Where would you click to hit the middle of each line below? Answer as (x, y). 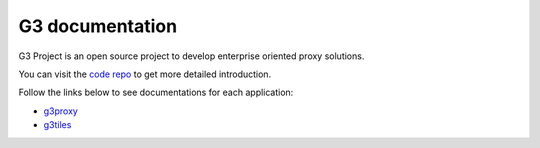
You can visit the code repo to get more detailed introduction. (145, 74)
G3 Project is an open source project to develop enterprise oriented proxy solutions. (191, 56)
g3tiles (57, 125)
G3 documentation (98, 26)
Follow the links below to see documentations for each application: (156, 92)
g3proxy (61, 111)
